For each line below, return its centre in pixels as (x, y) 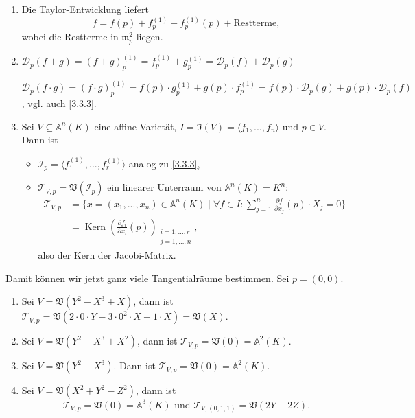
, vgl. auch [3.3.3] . (59, 103)
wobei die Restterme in (70, 36)
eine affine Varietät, (135, 126)
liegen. (150, 36)
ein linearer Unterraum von (164, 187)
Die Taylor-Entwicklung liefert (85, 9)
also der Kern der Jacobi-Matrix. (107, 255)
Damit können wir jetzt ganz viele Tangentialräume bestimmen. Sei (147, 278)
